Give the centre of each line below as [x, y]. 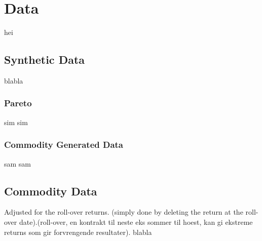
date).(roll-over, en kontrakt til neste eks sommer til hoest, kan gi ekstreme [136, 222]
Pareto [18, 103]
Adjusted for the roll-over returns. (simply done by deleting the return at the [124, 212]
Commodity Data [51, 191]
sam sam [18, 163]
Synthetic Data [45, 59]
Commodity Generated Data [64, 145]
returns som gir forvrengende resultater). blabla [78, 232]
